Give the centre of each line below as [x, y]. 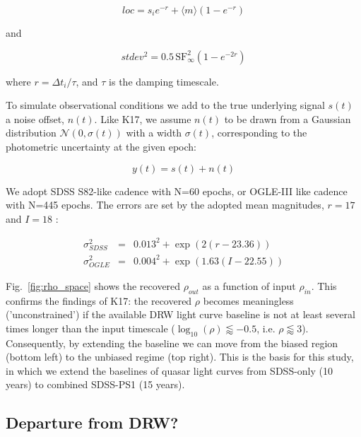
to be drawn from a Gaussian [288, 118]
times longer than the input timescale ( [90, 328]
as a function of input [249, 285]
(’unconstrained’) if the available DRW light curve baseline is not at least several [180, 314]
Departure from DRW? [92, 423]
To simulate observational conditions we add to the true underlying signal [165, 105]
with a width [154, 133]
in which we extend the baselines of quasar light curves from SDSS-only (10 [170, 370]
